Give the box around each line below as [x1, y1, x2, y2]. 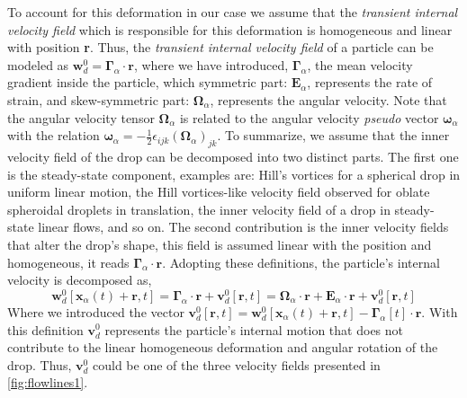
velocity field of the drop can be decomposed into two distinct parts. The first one [7, 146, 459, 165]
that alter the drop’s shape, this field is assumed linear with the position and [7, 234, 432, 253]
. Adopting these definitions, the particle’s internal [162, 252, 440, 271]
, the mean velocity [307, 55, 413, 74]
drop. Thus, [7, 355, 72, 374]
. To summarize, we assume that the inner [217, 126, 450, 145]
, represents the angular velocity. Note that [210, 90, 447, 109]
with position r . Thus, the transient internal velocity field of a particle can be [7, 38, 434, 57]
